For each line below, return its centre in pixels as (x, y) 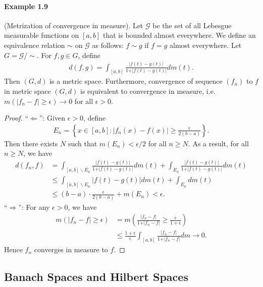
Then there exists (31, 143)
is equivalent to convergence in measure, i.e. (148, 91)
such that (83, 143)
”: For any (34, 207)
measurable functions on (42, 35)
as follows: (108, 45)
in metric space (28, 91)
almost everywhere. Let (206, 45)
